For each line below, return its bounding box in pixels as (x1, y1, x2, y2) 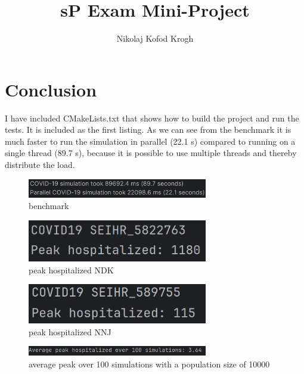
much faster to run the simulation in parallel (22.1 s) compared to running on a (5, 135, 296, 147)
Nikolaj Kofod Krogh (116, 32, 194, 45)
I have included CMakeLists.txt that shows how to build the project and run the (5, 111, 299, 124)
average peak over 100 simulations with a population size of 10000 (29, 357, 270, 370)
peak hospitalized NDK (29, 263, 114, 276)
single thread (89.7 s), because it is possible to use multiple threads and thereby (5, 147, 297, 159)
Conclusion (5, 77, 97, 101)
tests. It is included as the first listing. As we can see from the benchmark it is (5, 123, 291, 136)
